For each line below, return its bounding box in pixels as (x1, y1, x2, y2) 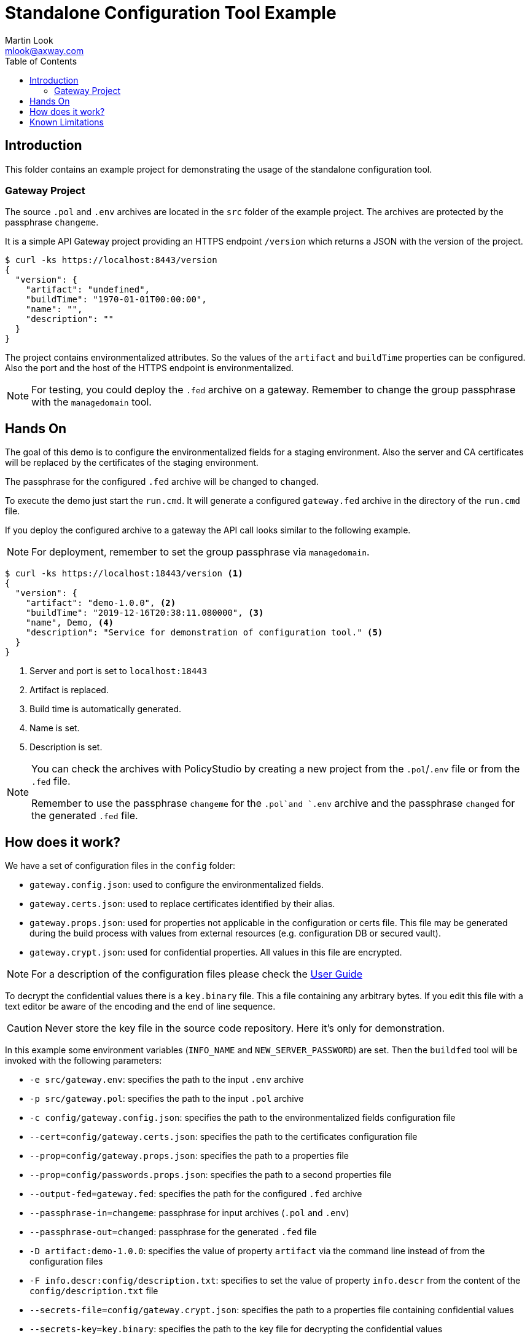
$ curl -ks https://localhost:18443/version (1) (5, 568, 243, 579)
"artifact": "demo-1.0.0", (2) (25, 598, 176, 608)
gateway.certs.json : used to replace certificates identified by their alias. (29, 898, 335, 909)
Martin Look (5, 34, 53, 45)
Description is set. (29, 742, 103, 753)
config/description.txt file (29, 1286, 158, 1297)
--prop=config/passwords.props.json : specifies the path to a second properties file (29, 1169, 392, 1180)
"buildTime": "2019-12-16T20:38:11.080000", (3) (25, 608, 264, 618)
